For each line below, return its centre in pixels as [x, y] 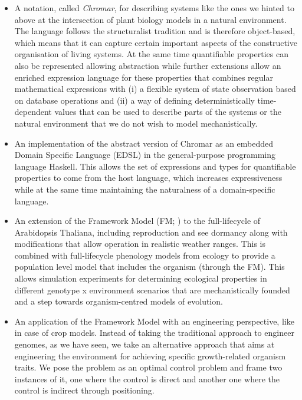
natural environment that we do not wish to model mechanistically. [136, 123]
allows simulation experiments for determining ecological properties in [141, 278]
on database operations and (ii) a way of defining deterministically [134, 100]
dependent [33, 112]
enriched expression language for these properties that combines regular [144, 77]
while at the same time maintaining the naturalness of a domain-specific [145, 189]
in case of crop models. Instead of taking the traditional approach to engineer [154, 333]
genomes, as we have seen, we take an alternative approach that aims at [145, 344]
